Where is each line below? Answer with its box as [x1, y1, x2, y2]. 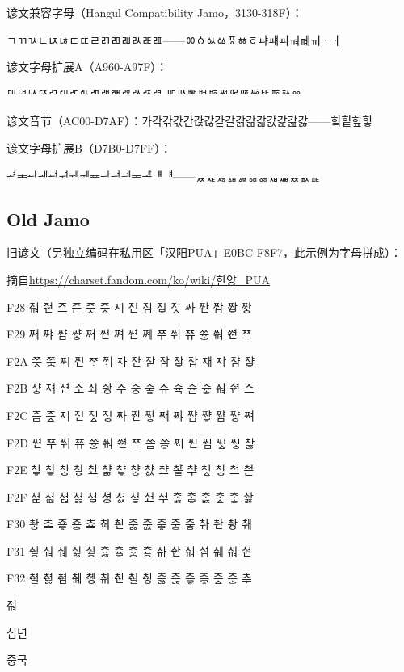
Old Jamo [6, 206, 90, 231]
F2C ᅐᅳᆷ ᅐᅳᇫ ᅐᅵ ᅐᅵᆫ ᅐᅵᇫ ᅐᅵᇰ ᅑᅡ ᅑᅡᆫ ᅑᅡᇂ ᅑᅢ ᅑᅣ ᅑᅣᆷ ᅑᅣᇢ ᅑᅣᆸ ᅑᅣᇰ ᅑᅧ [6, 406, 255, 423]
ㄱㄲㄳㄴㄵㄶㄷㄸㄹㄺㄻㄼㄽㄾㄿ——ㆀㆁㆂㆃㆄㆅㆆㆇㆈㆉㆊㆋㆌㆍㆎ [6, 31, 342, 48]
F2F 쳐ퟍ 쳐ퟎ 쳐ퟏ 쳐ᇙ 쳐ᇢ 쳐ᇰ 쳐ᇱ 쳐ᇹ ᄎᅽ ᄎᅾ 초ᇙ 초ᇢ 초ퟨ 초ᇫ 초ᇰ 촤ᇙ [6, 488, 254, 505]
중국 [6, 651, 27, 668]
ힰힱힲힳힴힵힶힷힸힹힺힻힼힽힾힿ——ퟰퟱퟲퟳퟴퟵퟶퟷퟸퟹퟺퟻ [6, 166, 321, 183]
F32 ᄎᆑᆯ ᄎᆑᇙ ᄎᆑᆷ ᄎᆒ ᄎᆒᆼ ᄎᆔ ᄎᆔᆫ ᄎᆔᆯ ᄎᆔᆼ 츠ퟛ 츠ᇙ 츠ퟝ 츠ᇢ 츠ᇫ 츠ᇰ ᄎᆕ [6, 569, 252, 586]
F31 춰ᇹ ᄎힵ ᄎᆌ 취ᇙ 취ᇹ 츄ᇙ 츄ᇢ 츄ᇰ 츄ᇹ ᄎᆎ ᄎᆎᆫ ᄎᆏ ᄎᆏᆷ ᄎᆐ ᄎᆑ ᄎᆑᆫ [6, 542, 252, 559]
